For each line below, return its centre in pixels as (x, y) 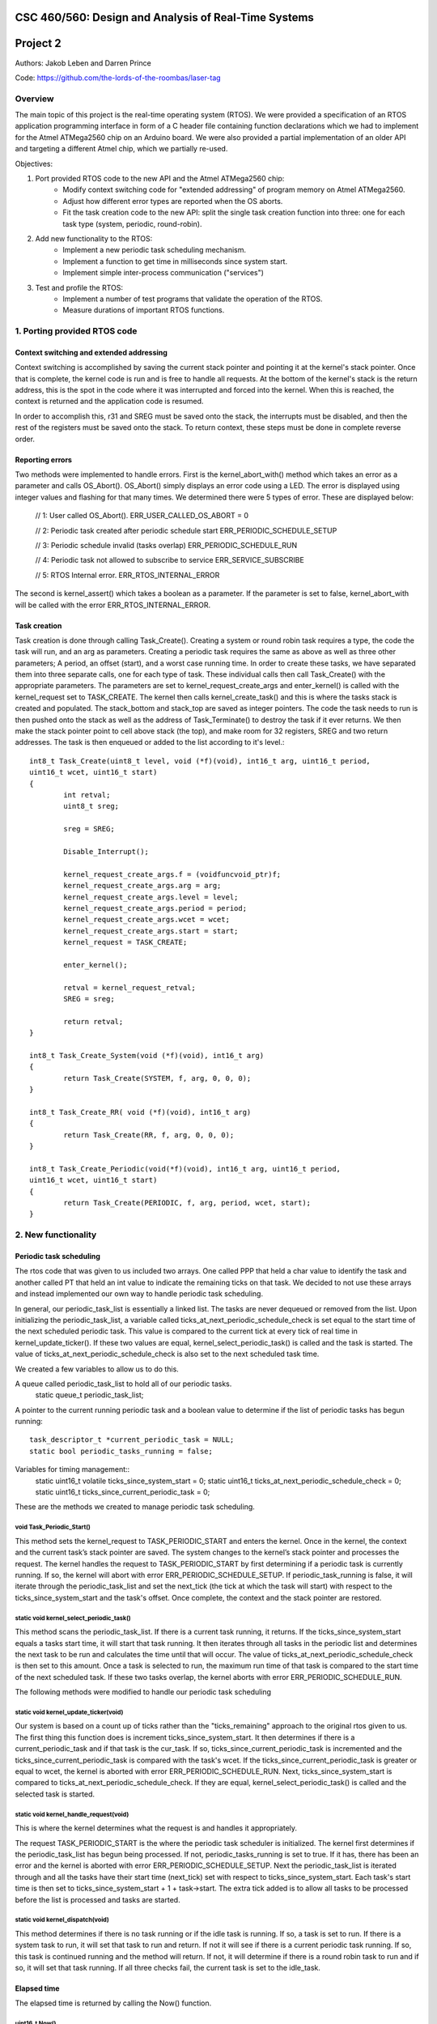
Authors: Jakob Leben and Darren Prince (83, 63)
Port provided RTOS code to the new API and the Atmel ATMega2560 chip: (160, 179)
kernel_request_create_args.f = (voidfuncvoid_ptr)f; (172, 874)
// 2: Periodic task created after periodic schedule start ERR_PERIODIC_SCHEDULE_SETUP (186, 530)
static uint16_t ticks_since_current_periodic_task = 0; (123, 1492)
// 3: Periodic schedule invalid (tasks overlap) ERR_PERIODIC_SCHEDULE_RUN (166, 545)
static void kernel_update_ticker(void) (69, 1712)
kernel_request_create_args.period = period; (155, 908)
